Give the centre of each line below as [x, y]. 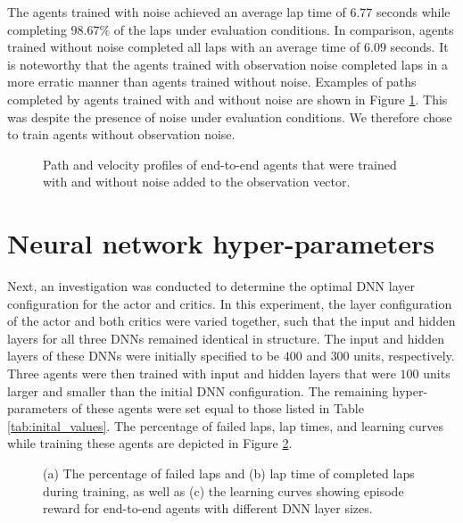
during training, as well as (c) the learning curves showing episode [223, 490]
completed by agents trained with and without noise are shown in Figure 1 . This [227, 99]
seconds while [413, 12]
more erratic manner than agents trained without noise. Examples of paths [212, 82]
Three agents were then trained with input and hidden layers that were [202, 374]
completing [37, 29]
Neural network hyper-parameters [221, 243]
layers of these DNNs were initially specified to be [144, 356]
